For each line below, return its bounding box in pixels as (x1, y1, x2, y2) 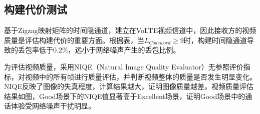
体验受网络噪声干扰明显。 (11, 100, 95, 111)
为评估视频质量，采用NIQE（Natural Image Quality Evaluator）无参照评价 (4, 61, 243, 71)
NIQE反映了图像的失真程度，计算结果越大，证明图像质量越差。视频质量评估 (4, 81, 253, 91)
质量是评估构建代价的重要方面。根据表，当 (4, 34, 144, 45)
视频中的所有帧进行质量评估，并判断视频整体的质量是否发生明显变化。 (25, 71, 256, 81)
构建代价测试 (4, 1, 67, 17)
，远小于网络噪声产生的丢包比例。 (68, 44, 180, 55)
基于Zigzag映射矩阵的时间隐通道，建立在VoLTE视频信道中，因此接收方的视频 (4, 25, 256, 35)
